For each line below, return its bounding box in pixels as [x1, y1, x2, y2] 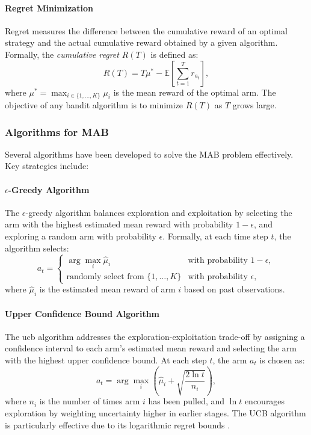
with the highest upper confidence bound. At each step [5, 353, 207, 366]
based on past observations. [183, 283, 285, 295]
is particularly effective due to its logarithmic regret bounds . [5, 418, 230, 431]
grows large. [232, 99, 277, 111]
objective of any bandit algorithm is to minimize [5, 99, 183, 111]
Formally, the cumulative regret [5, 48, 119, 60]
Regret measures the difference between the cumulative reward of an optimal [5, 24, 288, 37]
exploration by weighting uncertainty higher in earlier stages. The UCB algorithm [5, 407, 306, 419]
